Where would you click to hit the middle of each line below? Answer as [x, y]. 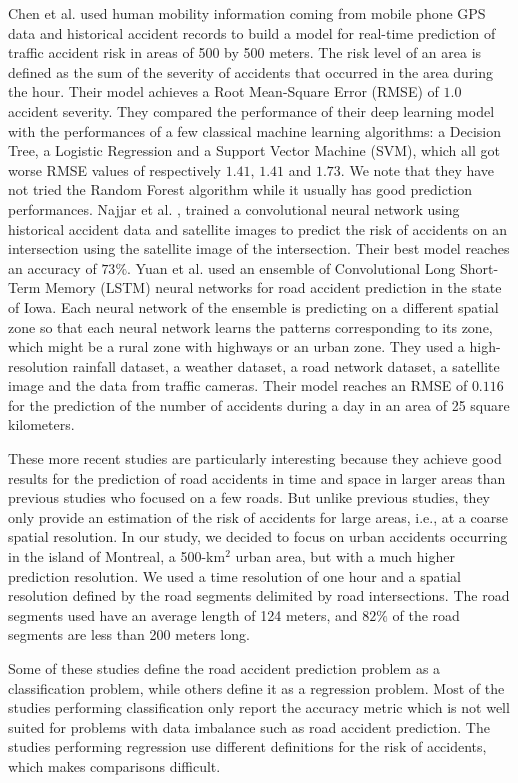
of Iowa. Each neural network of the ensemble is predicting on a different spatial [253, 306]
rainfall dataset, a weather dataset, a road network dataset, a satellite [286, 365]
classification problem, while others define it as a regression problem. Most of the [256, 687]
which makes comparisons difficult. [114, 765]
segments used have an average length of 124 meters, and [183, 614]
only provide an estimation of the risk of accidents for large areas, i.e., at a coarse [258, 516]
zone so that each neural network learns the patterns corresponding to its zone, [250, 326]
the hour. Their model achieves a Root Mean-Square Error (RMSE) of [223, 91]
